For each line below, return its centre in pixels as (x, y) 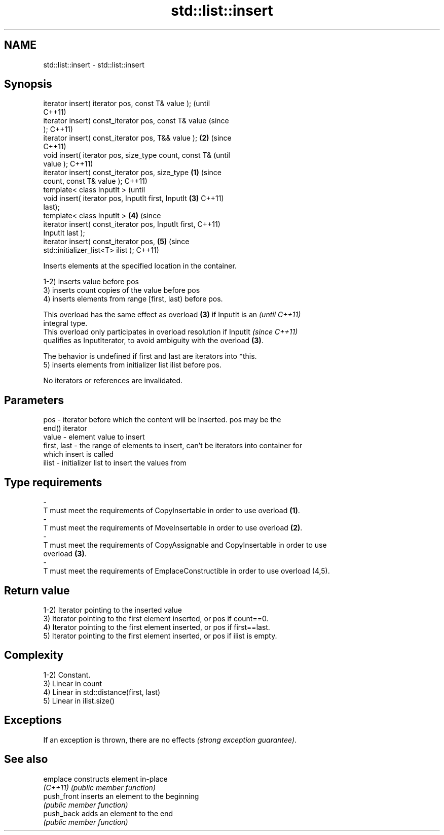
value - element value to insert (94, 437)
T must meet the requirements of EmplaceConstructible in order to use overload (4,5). (187, 571)
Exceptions (33, 720)
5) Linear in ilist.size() (79, 700)
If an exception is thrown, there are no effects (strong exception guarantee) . (170, 740)
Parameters (34, 400)
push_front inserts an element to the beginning (121, 796)
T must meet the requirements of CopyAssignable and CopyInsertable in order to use (185, 545)
